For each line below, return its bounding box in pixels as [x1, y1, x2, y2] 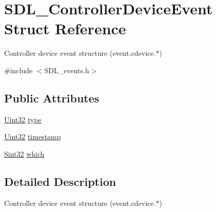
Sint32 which [4, 148, 45, 159]
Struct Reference [4, 18, 126, 39]
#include [4, 65, 33, 75]
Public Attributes [4, 90, 100, 105]
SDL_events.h [44, 65, 89, 75]
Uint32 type [4, 114, 42, 124]
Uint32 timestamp [4, 131, 61, 142]
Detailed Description [4, 173, 116, 189]
